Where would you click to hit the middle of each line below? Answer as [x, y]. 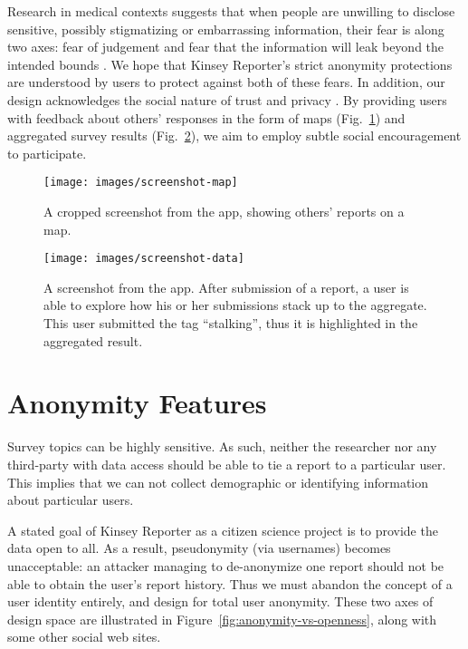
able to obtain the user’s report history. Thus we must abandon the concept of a [230, 583]
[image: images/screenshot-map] [141, 183]
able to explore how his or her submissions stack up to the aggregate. [235, 305]
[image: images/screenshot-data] [144, 259]
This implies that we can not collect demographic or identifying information [218, 482]
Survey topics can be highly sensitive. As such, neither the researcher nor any [222, 446]
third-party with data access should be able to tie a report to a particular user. [227, 464]
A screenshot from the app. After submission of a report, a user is [226, 287]
